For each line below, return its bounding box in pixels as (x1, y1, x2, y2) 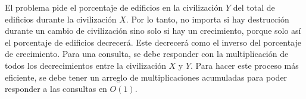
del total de (233, 1, 275, 13)
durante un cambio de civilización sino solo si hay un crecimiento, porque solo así (5, 24, 301, 37)
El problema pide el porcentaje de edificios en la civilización (5, 1, 223, 13)
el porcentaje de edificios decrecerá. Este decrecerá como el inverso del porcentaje (5, 36, 302, 48)
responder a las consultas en (5, 82, 107, 95)
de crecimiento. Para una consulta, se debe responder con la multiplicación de (5, 47, 289, 60)
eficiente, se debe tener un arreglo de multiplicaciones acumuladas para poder (5, 71, 288, 83)
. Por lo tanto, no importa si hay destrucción (126, 12, 289, 25)
